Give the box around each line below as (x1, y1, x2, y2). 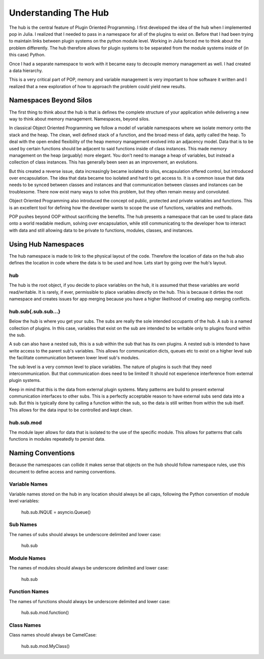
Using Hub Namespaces (9, 240, 85, 248)
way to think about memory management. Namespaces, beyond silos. (9, 116, 150, 122)
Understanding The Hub (9, 7, 109, 18)
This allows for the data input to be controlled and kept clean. (9, 407, 133, 413)
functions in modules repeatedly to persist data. (9, 436, 106, 442)
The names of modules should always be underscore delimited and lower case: (9, 565, 169, 571)
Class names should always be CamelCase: (9, 632, 97, 638)
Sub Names (9, 521, 37, 528)
